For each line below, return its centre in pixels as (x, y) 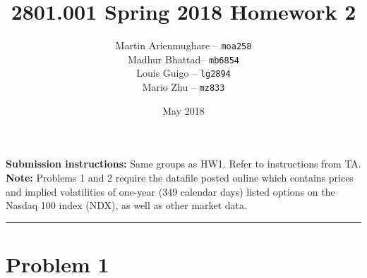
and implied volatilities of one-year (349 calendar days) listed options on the (170, 191)
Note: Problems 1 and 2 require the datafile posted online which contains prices (180, 177)
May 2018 (183, 110)
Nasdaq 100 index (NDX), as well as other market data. (126, 205)
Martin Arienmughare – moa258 (183, 45)
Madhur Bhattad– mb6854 (183, 59)
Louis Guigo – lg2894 (183, 73)
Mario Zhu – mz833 (183, 87)
